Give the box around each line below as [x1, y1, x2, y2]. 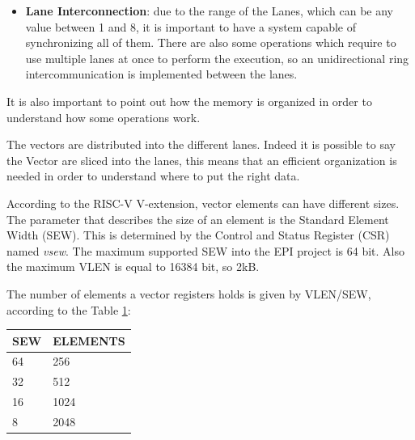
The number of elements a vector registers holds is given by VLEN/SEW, [6, 285, 371, 302]
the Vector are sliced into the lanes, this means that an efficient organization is [6, 151, 397, 168]
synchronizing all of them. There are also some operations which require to [25, 34, 396, 51]
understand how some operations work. [6, 108, 201, 125]
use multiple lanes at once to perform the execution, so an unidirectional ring [25, 49, 409, 66]
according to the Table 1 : [6, 301, 131, 318]
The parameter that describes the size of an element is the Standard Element [6, 210, 389, 227]
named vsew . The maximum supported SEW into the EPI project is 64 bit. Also [6, 242, 404, 259]
